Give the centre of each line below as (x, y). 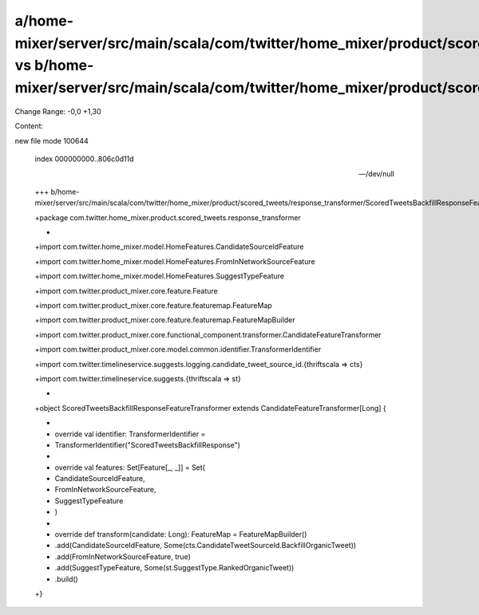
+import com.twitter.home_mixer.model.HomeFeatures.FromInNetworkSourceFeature (175, 261)
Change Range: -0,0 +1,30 (58, 111)
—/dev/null (376, 173)
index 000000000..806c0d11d (85, 159)
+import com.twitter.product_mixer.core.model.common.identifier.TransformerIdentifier (178, 349)
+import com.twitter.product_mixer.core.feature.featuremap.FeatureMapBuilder (165, 320)
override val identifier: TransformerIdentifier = (130, 434)
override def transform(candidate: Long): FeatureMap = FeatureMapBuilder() (181, 534)
